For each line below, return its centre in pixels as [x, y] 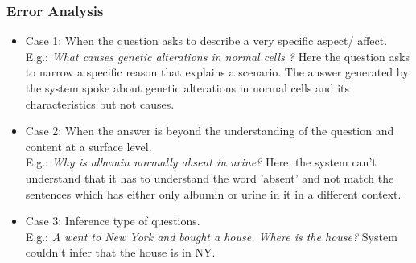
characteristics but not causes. [100, 103]
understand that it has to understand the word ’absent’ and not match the [210, 177]
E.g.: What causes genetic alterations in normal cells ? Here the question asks [217, 56]
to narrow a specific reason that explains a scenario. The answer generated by [217, 72]
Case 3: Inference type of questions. [113, 221]
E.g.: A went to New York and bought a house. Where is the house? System [211, 236]
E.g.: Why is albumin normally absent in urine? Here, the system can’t [201, 162]
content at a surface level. [89, 146]
